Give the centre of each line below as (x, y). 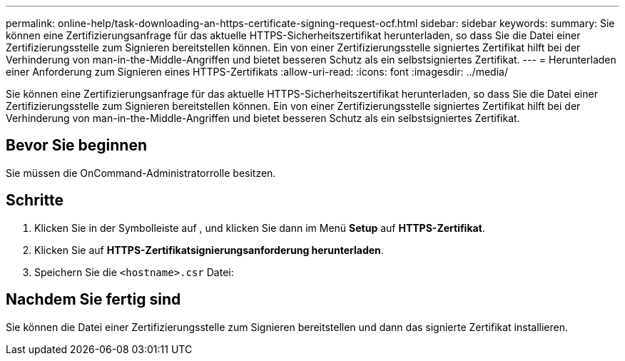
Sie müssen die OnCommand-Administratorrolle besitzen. (141, 173)
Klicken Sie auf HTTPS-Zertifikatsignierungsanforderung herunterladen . (209, 250)
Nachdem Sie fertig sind (93, 300)
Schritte (35, 200)
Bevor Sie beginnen (77, 146)
